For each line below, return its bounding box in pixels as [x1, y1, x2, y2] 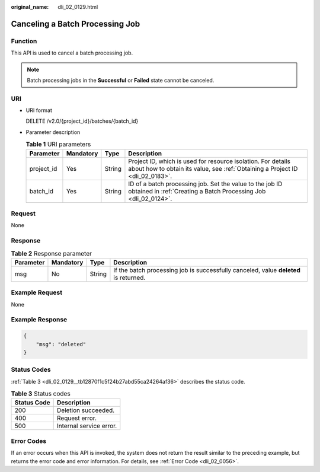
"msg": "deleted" [36, 341, 87, 347]
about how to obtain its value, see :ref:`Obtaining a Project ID [128, 164, 298, 173]
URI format [25, 107, 53, 114]
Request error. [56, 414, 97, 422]
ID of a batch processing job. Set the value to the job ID [128, 180, 283, 188]
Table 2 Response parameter [11, 249, 92, 257]
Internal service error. [56, 422, 117, 430]
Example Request [11, 288, 62, 296]
